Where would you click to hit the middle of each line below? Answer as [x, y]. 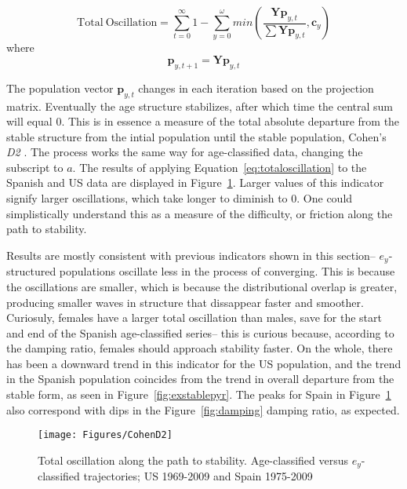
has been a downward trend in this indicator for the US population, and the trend [204, 363]
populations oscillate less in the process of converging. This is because [227, 271]
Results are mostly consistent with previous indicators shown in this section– [191, 255]
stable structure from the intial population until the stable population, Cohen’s [196, 136]
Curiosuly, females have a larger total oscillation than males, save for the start [194, 317]
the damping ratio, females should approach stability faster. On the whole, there [200, 348]
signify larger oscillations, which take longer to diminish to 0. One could [180, 198]
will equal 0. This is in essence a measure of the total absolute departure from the [203, 121]
